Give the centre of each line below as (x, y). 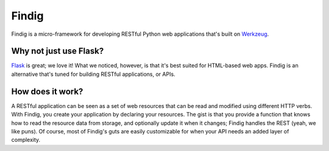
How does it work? (47, 91)
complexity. (26, 140)
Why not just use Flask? (58, 51)
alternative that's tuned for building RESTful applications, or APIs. (94, 74)
